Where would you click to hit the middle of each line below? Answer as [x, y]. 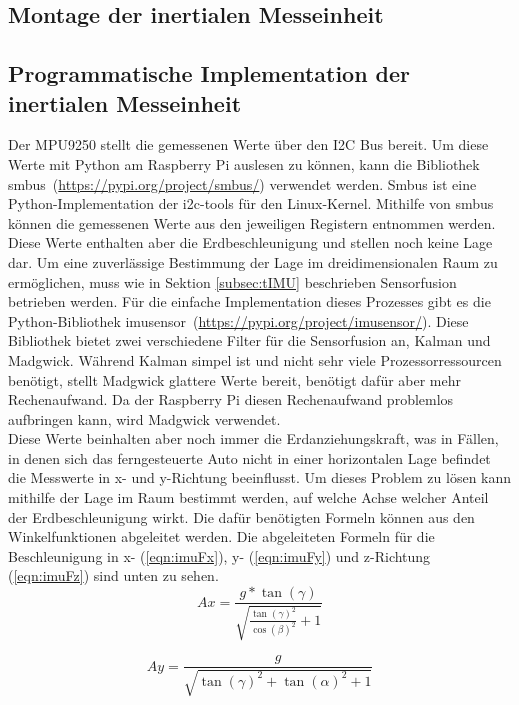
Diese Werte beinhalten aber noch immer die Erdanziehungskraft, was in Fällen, [253, 438]
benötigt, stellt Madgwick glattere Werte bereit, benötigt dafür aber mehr [235, 379]
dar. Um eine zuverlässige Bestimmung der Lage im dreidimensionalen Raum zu [253, 261]
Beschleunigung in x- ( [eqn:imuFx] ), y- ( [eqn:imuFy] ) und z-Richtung [219, 555]
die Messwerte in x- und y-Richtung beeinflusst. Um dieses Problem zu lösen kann [260, 477]
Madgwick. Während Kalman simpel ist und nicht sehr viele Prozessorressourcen [255, 359]
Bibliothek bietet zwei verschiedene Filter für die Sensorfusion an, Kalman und [249, 340]
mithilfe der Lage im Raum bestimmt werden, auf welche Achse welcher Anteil [248, 497]
